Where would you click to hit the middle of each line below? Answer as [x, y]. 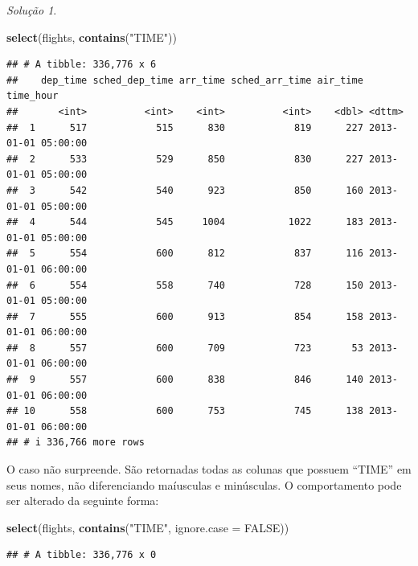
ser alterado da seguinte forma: [83, 500]
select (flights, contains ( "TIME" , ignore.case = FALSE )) [148, 527]
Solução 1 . [32, 10]
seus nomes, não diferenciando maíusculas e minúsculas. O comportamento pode [204, 484]
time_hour [33, 96]
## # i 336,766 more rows [76, 443]
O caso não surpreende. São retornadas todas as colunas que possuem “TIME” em [209, 469]
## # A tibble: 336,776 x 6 [82, 65]
